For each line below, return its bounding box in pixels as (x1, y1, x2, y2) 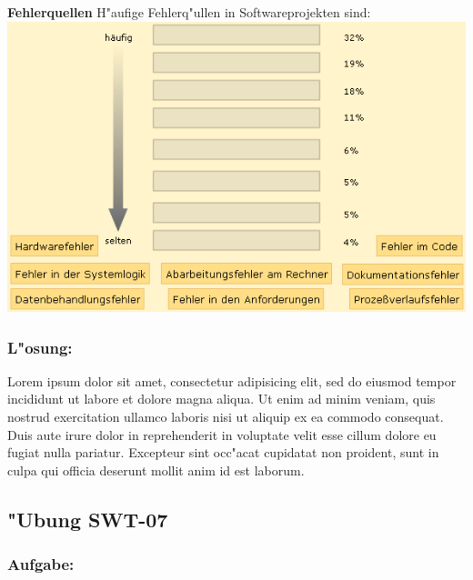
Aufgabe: (7, 553, 75, 575)
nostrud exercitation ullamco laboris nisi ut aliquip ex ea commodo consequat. (7, 407, 444, 426)
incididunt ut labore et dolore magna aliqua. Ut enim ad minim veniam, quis (7, 389, 436, 408)
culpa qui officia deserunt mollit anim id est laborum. (7, 460, 305, 479)
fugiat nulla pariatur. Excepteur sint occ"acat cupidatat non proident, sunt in (7, 443, 439, 462)
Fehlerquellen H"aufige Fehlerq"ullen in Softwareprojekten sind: (7, 3, 371, 21)
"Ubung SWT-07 (7, 505, 168, 533)
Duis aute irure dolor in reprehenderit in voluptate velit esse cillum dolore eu (7, 425, 437, 444)
